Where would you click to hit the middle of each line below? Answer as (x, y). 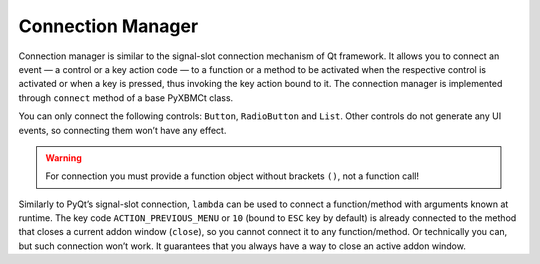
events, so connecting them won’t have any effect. (122, 130)
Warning (63, 157)
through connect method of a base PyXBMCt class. (126, 97)
